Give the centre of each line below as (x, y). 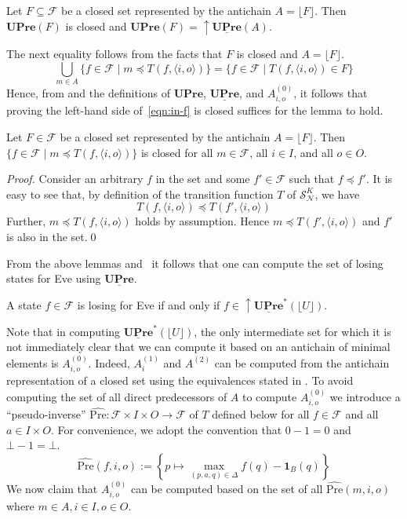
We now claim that (52, 488)
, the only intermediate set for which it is (293, 331)
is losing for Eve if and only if (149, 304)
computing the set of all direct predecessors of (117, 396)
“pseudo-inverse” (46, 414)
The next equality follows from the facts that (114, 54)
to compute (270, 396)
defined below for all (261, 414)
